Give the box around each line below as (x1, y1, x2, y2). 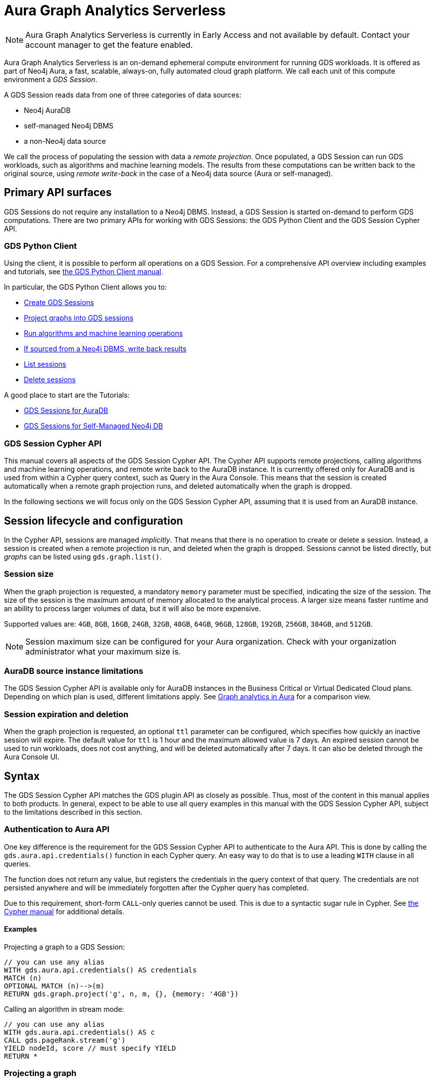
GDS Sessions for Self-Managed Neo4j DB (24, 422, 163, 431)
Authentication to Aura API (4, 824, 110, 835)
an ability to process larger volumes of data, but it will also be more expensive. (4, 604, 261, 613)
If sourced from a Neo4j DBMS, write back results (24, 344, 186, 353)
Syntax (4, 769, 40, 782)
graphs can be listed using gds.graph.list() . (4, 552, 162, 561)
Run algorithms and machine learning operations (24, 329, 183, 338)
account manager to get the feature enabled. (25, 39, 193, 50)
